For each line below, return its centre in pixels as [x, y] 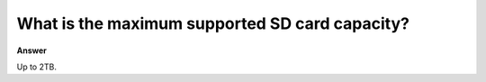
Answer [31, 50]
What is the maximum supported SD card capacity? [213, 23]
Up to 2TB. [37, 67]
